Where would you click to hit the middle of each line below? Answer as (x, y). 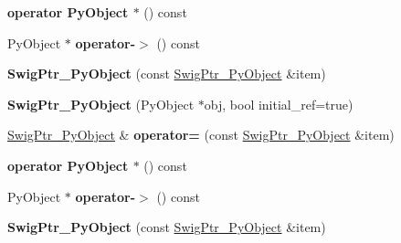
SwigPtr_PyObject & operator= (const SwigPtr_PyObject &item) (201, 135)
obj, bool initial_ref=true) (279, 104)
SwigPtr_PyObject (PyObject (101, 104)
